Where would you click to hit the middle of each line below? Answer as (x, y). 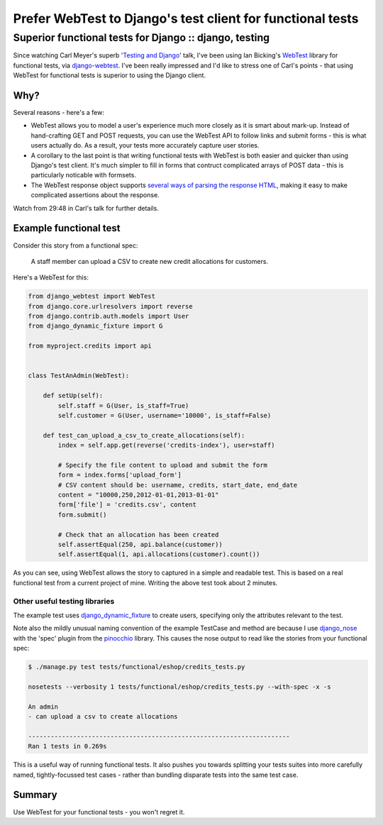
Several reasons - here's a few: (59, 113)
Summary (35, 795)
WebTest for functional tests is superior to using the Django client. (109, 75)
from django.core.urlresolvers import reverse (110, 306)
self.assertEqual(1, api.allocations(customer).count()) (159, 554)
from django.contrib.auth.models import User (109, 316)
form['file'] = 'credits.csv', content (127, 505)
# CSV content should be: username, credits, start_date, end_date (178, 485)
